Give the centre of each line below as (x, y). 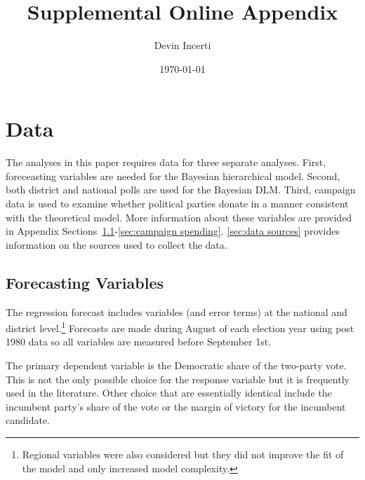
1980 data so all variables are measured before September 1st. (139, 342)
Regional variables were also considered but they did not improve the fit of (183, 454)
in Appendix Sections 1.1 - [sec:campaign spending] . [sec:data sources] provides (173, 231)
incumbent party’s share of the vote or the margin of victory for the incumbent (176, 406)
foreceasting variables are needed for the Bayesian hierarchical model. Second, (173, 176)
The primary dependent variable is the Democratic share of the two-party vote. (176, 365)
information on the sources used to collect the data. (117, 244)
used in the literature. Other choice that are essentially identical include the (169, 393)
